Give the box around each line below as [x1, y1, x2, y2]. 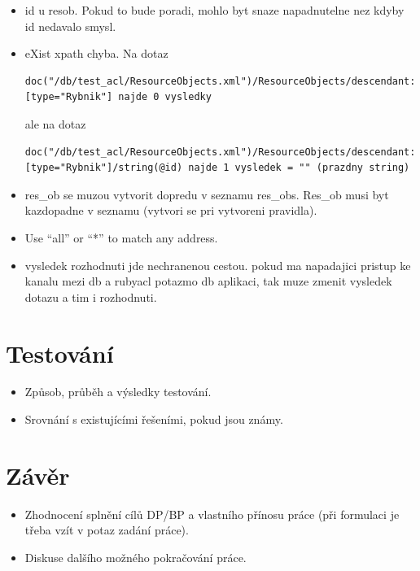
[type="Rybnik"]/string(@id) [24, 162, 183, 174]
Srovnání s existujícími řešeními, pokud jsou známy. [24, 411, 283, 428]
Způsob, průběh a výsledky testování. [24, 383, 212, 400]
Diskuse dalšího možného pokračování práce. [24, 548, 247, 565]
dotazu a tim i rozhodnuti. [24, 288, 157, 305]
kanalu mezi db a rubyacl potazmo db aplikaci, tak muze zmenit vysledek [24, 272, 392, 290]
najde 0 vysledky [118, 91, 212, 103]
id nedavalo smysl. [24, 17, 116, 34]
